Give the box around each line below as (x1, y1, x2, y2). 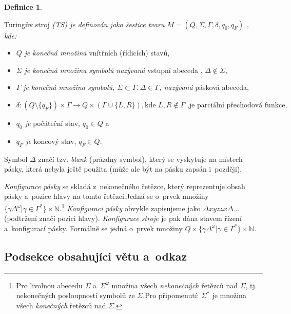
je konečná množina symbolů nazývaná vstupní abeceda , (24, 64, 203, 75)
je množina (212, 290, 246, 301)
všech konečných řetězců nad (16, 300, 106, 310)
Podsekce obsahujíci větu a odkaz (4, 248, 187, 264)
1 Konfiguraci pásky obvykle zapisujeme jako (61, 201, 201, 213)
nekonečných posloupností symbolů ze (16, 290, 135, 301)
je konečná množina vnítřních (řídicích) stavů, (24, 47, 170, 58)
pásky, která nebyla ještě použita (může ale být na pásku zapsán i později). (4, 163, 242, 174)
